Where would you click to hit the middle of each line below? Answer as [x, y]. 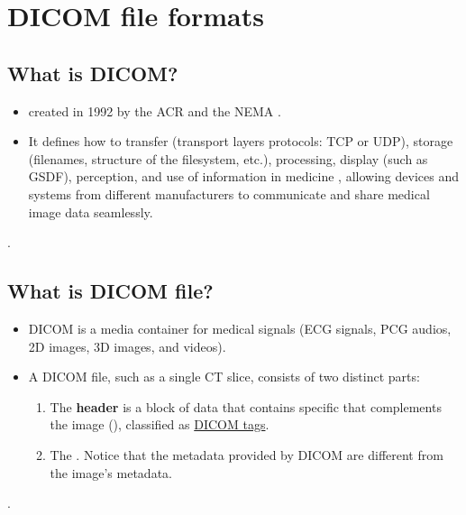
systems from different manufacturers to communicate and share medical [229, 193]
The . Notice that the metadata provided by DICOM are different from [247, 454]
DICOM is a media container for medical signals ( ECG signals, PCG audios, [240, 328]
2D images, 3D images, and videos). [127, 346]
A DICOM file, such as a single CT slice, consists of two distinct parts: [224, 377]
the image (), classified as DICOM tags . [160, 424]
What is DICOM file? [110, 291]
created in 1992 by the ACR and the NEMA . [155, 110]
